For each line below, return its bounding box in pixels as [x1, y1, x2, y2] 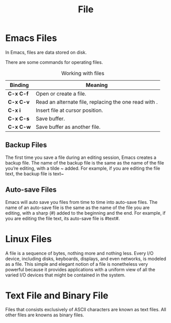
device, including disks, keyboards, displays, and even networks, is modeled [5, 256, 166, 262]
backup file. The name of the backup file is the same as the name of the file [5, 159, 164, 166]
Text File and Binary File [5, 290, 109, 301]
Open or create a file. [35, 90, 87, 97]
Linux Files [5, 233, 52, 245]
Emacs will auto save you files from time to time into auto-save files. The [5, 199, 158, 205]
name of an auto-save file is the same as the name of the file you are [5, 204, 150, 211]
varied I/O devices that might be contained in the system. [5, 272, 126, 278]
